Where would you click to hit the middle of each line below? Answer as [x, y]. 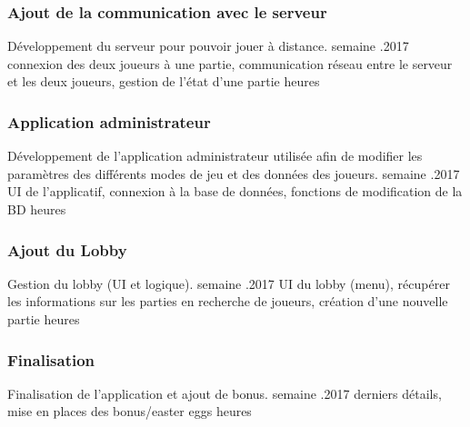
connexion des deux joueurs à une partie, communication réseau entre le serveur [230, 63]
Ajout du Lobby [67, 249]
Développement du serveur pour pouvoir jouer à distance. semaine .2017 [208, 46]
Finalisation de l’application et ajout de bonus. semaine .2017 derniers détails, [225, 393]
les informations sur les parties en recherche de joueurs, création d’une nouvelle [228, 301]
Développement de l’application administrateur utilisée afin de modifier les [215, 156]
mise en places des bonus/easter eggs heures [130, 411]
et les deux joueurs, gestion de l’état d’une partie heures [164, 81]
